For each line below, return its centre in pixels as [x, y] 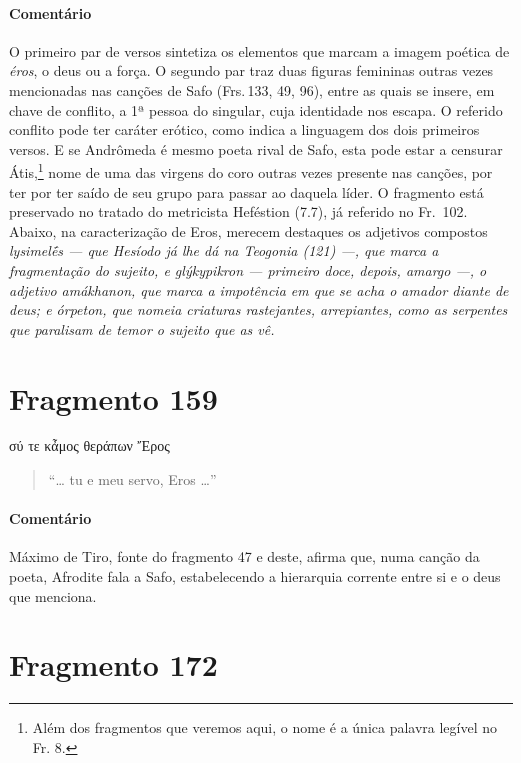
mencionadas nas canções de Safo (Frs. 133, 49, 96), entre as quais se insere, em [252, 89]
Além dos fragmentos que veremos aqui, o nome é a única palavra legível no [265, 727]
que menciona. [53, 595]
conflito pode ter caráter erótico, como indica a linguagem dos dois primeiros [244, 129]
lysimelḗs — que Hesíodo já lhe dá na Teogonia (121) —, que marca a [224, 250]
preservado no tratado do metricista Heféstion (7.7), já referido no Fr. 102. [238, 211]
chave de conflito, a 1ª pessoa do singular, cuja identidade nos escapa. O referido [256, 109]
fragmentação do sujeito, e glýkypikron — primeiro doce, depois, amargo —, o [248, 269]
